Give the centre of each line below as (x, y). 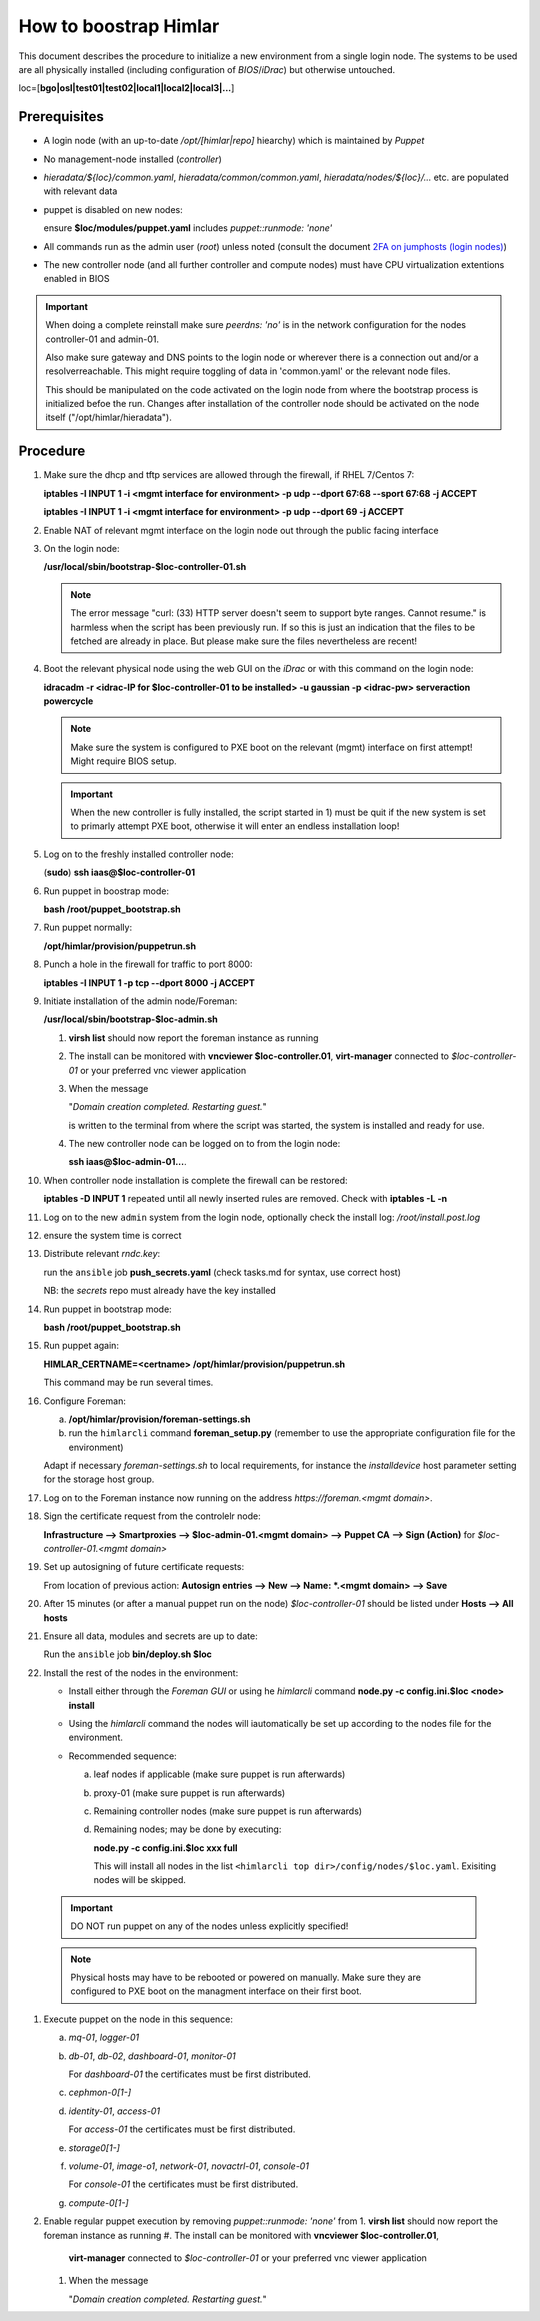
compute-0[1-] (98, 2202)
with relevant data (80, 191)
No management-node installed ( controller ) (132, 159)
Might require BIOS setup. (123, 761)
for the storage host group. (99, 1479)
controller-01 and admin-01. (102, 339)
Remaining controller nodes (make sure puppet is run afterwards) (228, 1811)
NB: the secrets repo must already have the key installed (160, 1291)
